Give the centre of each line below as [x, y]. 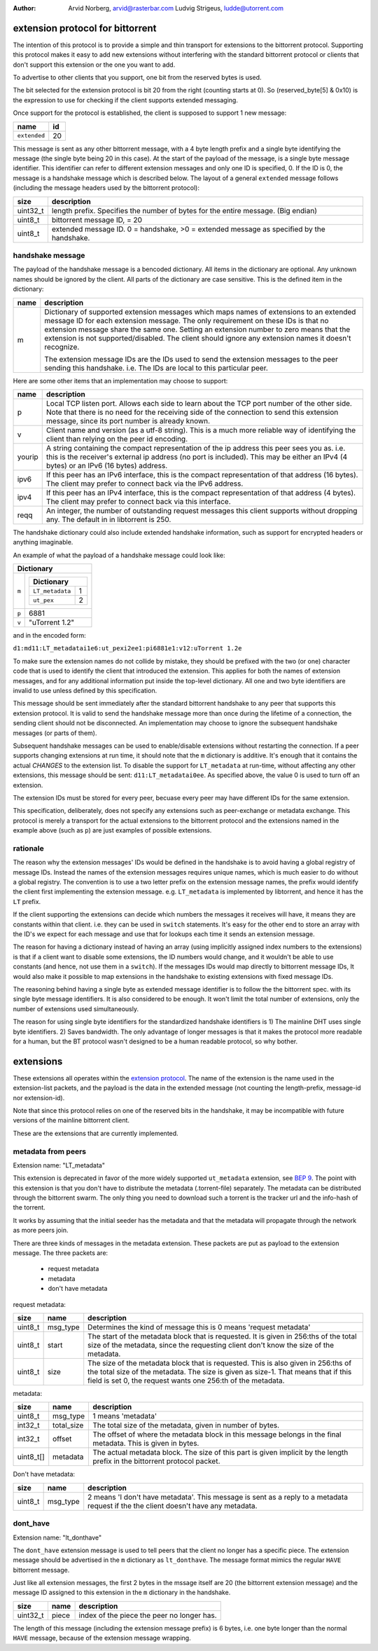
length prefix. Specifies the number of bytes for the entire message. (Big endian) [184, 210]
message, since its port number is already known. [128, 420]
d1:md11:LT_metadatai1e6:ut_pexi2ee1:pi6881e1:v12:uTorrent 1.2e [127, 649]
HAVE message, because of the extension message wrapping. [102, 1638]
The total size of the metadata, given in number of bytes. [186, 1425]
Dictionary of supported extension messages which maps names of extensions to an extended [200, 312]
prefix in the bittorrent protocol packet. [156, 1461]
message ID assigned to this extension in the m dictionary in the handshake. [122, 1592]
